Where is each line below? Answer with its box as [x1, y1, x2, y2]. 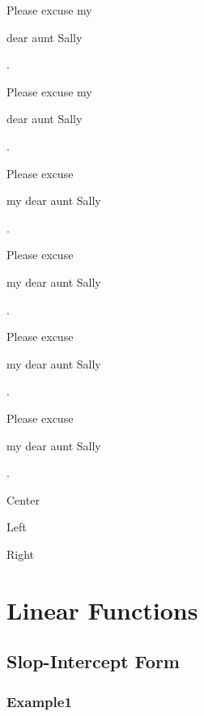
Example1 [6, 691, 72, 711]
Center [6, 491, 40, 508]
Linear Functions [6, 593, 198, 626]
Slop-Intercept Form [6, 649, 180, 674]
